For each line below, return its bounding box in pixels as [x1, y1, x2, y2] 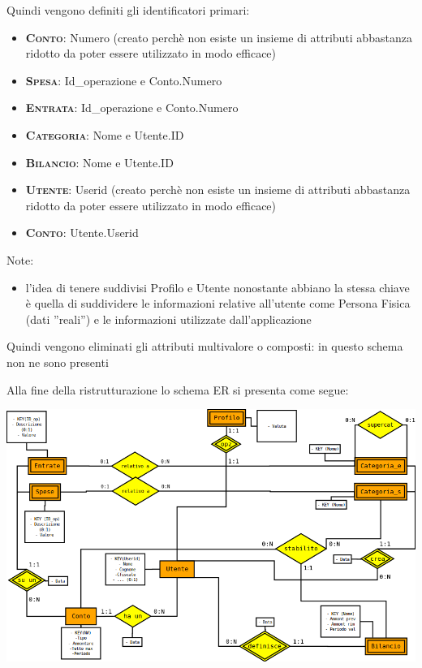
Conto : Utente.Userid [25, 224, 139, 241]
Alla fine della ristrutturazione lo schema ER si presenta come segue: [6, 381, 349, 398]
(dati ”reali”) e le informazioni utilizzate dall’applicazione [25, 310, 312, 327]
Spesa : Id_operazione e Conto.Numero [25, 71, 222, 88]
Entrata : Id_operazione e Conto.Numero [25, 99, 239, 116]
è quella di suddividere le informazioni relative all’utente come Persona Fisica [25, 295, 411, 312]
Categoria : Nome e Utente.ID [25, 126, 184, 143]
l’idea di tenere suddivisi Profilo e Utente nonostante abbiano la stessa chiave [25, 278, 410, 295]
